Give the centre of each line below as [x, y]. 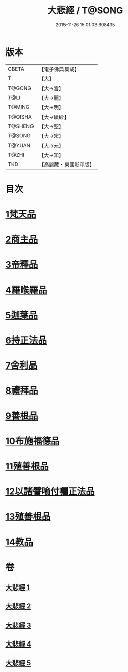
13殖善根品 [28, 517]
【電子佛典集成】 [59, 69]
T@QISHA [20, 117]
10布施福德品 [33, 441]
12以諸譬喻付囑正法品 [50, 492]
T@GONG [20, 88]
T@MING [19, 107]
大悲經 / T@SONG [85, 10]
